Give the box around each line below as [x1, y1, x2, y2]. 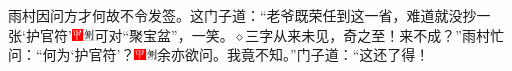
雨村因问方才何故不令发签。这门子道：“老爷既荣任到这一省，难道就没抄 [8, 5, 477, 25]
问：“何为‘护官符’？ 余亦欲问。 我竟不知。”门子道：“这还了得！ [8, 44, 430, 65]
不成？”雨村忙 [413, 24, 504, 45]
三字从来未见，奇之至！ [245, 24, 400, 45]
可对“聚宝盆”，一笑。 [94, 24, 234, 45]
